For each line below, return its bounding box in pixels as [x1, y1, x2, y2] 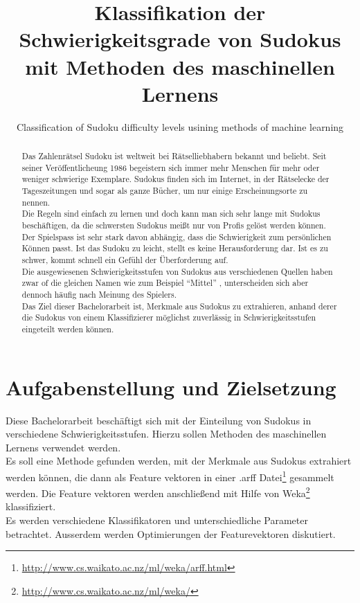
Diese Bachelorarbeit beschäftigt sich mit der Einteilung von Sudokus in [6, 413, 312, 427]
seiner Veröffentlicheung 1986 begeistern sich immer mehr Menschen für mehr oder [21, 161, 320, 173]
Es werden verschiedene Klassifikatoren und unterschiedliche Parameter [6, 512, 308, 527]
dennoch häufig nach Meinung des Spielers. [21, 288, 177, 300]
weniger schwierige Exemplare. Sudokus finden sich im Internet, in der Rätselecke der [21, 173, 330, 185]
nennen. [21, 196, 51, 208]
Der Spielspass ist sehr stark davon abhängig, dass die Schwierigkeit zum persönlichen [21, 231, 332, 242]
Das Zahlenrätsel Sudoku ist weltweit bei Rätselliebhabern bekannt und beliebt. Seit [21, 150, 327, 162]
